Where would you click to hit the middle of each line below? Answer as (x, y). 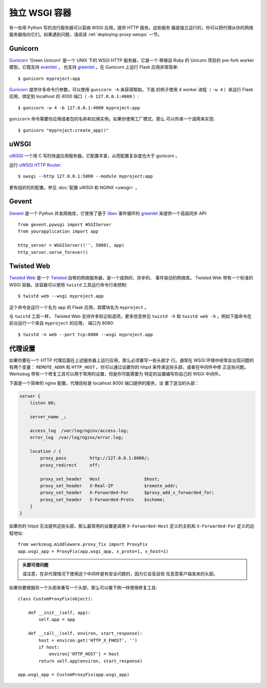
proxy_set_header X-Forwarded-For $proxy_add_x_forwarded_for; (127, 493)
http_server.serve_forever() (53, 252)
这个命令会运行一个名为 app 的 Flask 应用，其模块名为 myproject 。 (79, 307)
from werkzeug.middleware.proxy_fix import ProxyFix (83, 544)
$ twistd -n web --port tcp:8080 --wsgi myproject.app (85, 334)
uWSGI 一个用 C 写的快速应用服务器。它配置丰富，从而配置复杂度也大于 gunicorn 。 (94, 156)
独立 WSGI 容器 (40, 13)
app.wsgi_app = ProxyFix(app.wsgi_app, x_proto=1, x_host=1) (93, 551)
